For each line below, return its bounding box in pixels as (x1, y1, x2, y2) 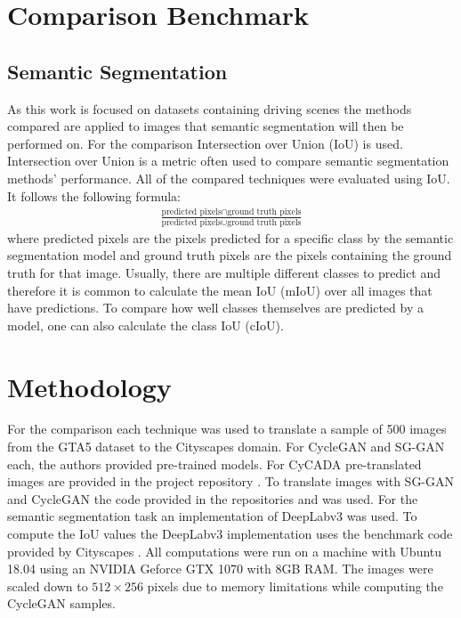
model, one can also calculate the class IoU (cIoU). (7, 315, 284, 334)
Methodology (7, 368, 172, 404)
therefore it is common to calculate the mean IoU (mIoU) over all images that (7, 281, 433, 299)
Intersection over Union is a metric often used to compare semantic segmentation (7, 151, 449, 170)
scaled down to (7, 576, 88, 595)
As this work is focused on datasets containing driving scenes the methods (7, 99, 412, 118)
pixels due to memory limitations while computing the (147, 576, 443, 595)
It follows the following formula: (7, 186, 181, 205)
